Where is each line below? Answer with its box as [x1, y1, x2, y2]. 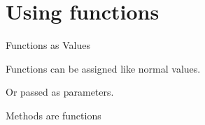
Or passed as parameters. [6, 84, 114, 99]
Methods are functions [6, 108, 101, 122]
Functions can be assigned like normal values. [6, 61, 201, 75]
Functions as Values [6, 38, 90, 52]
